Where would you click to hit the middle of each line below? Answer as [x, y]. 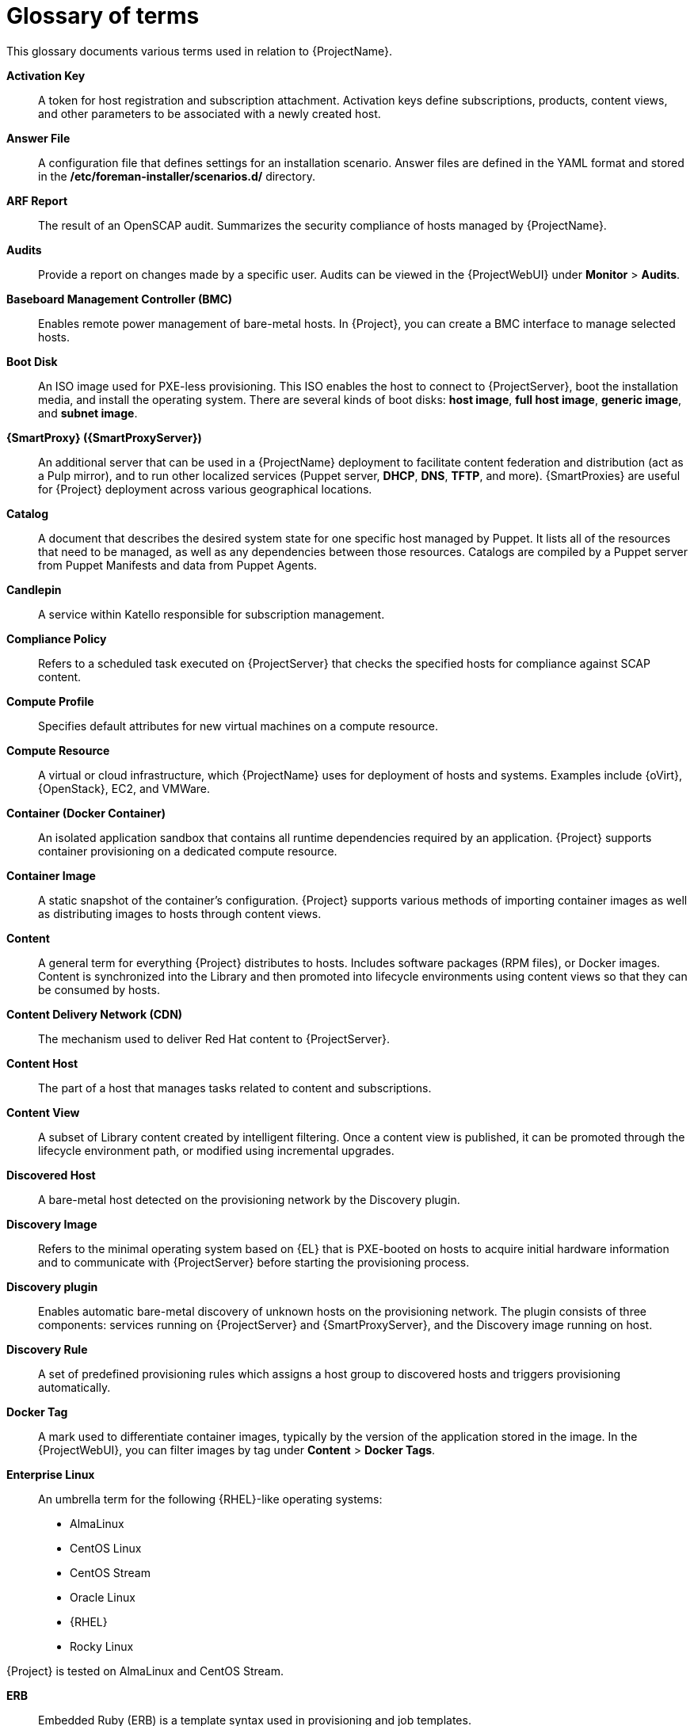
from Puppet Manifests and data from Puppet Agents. [178, 565]
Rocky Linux [102, 1646]
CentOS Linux [106, 1548]
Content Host [42, 1063]
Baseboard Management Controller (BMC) [120, 299]
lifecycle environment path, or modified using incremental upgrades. [216, 1150]
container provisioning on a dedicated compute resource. [188, 851]
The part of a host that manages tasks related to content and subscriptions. [235, 1088]
